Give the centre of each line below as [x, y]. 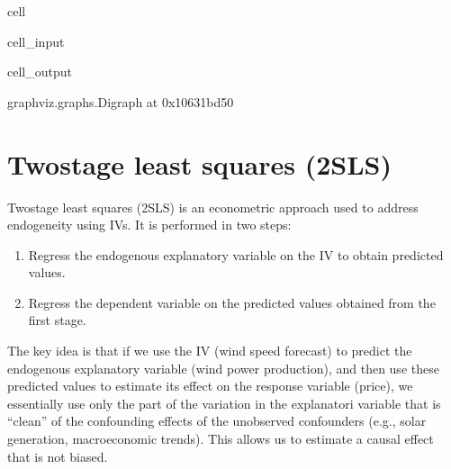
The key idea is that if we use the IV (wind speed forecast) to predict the [210, 351]
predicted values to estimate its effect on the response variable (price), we [210, 386]
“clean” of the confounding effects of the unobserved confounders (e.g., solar [217, 421]
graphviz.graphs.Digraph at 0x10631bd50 [121, 101]
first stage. [57, 320]
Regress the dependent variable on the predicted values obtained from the [232, 302]
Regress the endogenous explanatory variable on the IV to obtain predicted [236, 254]
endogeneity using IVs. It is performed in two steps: [149, 225]
